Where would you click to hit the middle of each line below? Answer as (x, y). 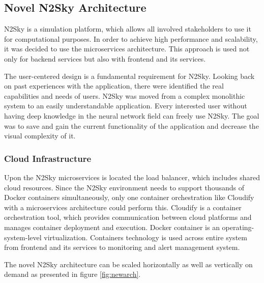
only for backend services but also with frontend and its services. (105, 58)
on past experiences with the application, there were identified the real (114, 86)
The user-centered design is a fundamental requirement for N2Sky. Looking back (129, 76)
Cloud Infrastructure (48, 158)
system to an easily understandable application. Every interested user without (126, 106)
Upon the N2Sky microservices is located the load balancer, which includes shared (132, 177)
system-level (23, 237)
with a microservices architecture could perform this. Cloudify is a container (123, 207)
